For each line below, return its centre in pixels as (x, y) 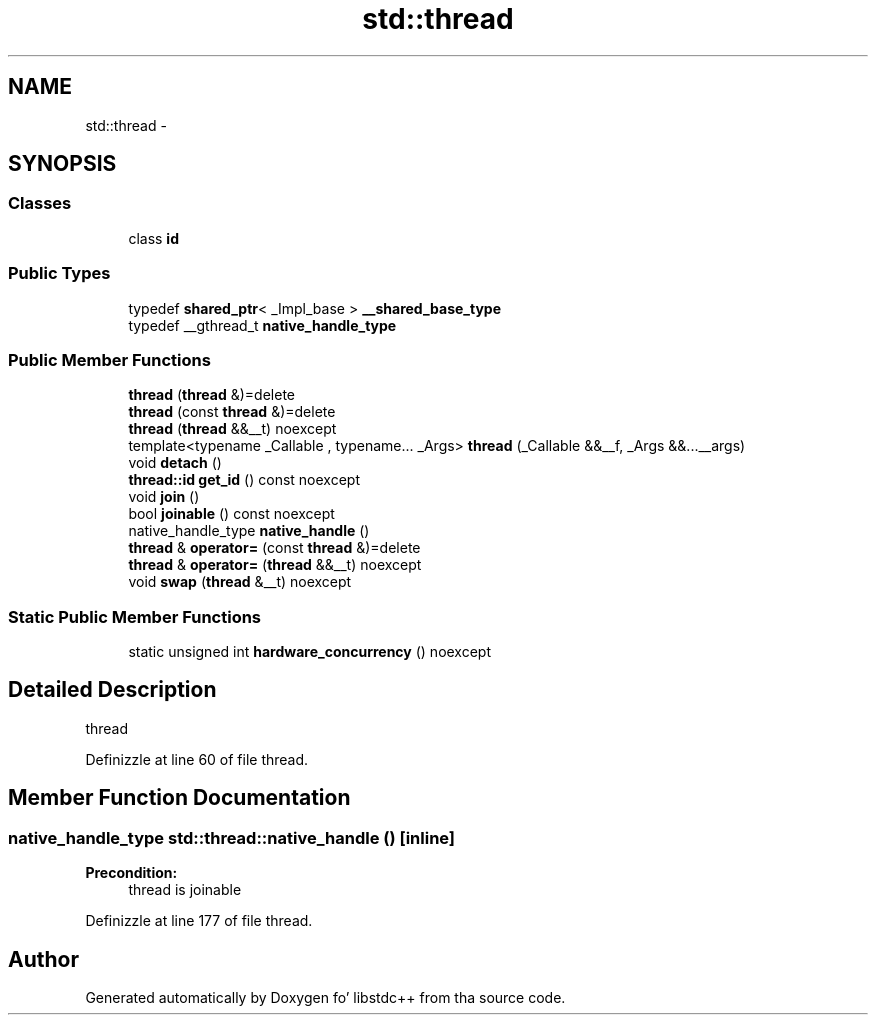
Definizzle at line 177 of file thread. (199, 921)
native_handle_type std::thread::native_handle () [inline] (232, 837)
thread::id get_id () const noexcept (244, 480)
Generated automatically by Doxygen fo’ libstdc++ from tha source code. (325, 997)
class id (153, 238)
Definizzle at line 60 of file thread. (197, 759)
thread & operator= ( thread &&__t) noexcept (275, 565)
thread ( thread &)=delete (211, 395)
